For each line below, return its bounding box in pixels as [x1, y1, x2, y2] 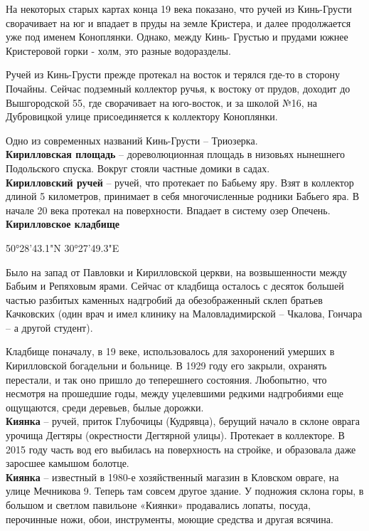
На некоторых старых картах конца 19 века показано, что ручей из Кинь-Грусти [6, 1, 352, 16]
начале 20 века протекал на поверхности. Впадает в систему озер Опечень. [6, 202, 331, 217]
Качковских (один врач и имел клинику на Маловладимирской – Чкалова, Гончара [6, 306, 363, 321]
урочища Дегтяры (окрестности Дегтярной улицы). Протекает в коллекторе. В [6, 428, 345, 443]
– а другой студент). [6, 320, 93, 335]
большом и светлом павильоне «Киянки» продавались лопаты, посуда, [6, 498, 311, 512]
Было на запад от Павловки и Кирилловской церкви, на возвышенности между [6, 264, 348, 279]
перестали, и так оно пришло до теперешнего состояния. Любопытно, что [6, 372, 327, 387]
